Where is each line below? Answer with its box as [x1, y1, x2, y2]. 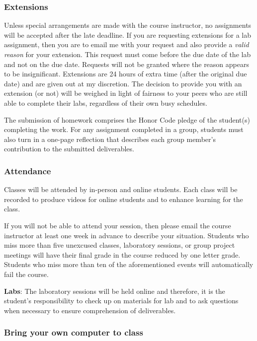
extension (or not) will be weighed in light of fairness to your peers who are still [4, 88, 248, 98]
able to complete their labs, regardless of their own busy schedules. [4, 97, 207, 108]
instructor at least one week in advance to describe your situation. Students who [4, 230, 249, 240]
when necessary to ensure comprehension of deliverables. [4, 305, 176, 315]
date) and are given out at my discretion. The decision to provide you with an [4, 78, 242, 88]
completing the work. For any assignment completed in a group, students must [4, 124, 244, 135]
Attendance [4, 164, 51, 177]
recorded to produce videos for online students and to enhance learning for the [4, 194, 243, 204]
